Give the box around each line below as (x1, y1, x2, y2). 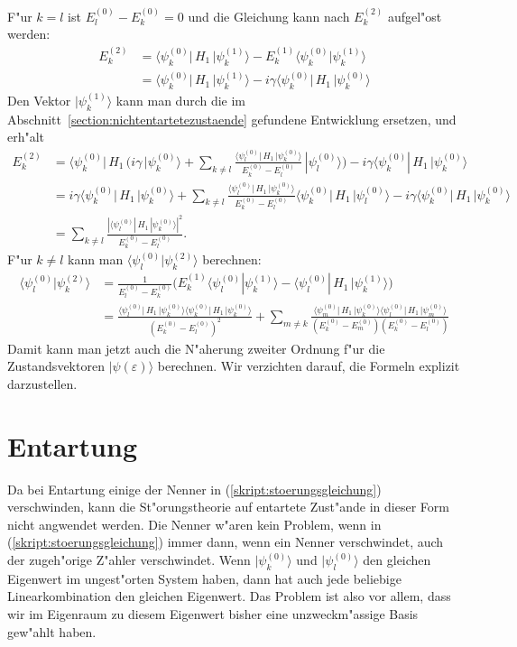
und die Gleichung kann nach (188, 6, 350, 25)
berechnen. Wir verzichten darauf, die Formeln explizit (157, 356, 460, 375)
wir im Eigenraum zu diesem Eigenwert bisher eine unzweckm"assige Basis (7, 604, 419, 623)
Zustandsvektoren (7, 356, 105, 375)
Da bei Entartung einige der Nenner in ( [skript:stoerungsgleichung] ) (7, 479, 382, 498)
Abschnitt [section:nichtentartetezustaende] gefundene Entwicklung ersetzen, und (7, 109, 457, 128)
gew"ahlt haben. (7, 622, 97, 641)
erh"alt (7, 127, 45, 146)
